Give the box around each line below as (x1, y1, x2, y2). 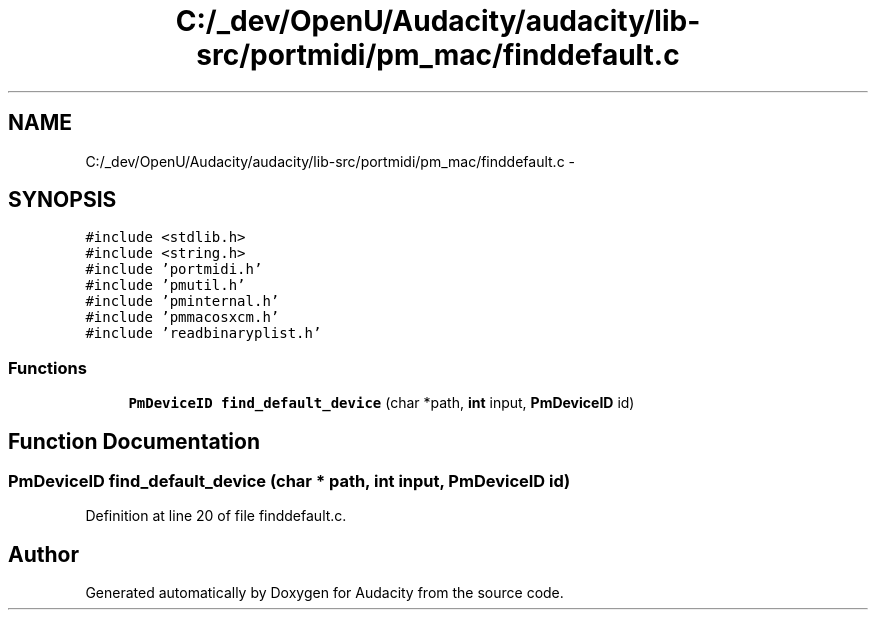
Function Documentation (8, 428, 260, 454)
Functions (8, 357, 87, 378)
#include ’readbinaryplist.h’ (85, 325, 322, 342)
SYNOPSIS (8, 187, 117, 213)
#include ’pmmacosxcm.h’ (85, 309, 280, 326)
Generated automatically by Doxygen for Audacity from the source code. (85, 584, 564, 602)
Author (8, 541, 79, 567)
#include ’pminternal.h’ (85, 293, 280, 310)
